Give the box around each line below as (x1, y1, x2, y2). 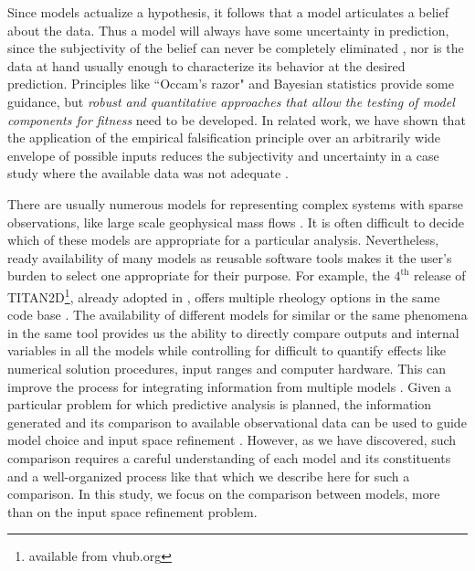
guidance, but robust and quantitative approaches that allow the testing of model (7, 91, 455, 111)
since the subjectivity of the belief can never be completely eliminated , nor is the (7, 38, 464, 58)
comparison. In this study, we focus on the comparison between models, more (7, 484, 440, 503)
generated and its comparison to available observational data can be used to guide (7, 412, 467, 431)
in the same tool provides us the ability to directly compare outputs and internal (7, 323, 459, 342)
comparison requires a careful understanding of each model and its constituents (7, 448, 451, 467)
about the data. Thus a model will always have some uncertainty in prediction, (7, 20, 449, 39)
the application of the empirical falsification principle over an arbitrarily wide (7, 128, 441, 147)
